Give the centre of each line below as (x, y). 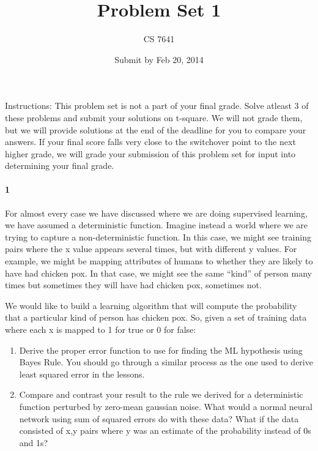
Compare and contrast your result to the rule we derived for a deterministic (161, 394)
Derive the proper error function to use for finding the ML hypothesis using (161, 350)
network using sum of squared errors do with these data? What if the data (159, 418)
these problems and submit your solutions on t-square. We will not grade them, (154, 117)
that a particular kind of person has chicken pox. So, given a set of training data (156, 317)
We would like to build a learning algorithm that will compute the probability (151, 305)
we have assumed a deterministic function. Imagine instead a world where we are (157, 225)
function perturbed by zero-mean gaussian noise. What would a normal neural (166, 406)
